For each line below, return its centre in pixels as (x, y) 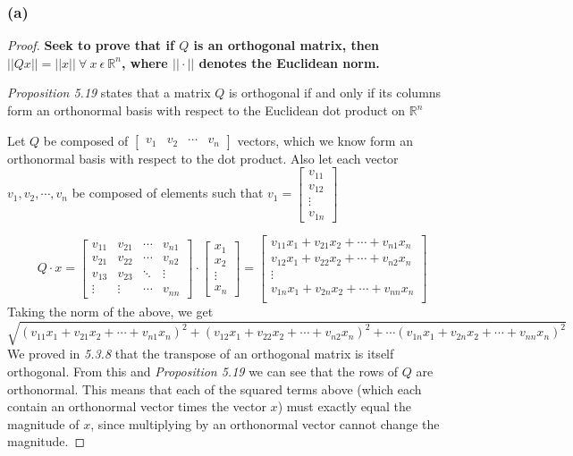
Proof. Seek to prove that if (91, 45)
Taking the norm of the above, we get (110, 312)
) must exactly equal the (345, 406)
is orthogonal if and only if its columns (335, 93)
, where (144, 62)
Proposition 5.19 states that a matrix (109, 93)
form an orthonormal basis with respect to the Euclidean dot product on (206, 110)
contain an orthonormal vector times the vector (137, 406)
